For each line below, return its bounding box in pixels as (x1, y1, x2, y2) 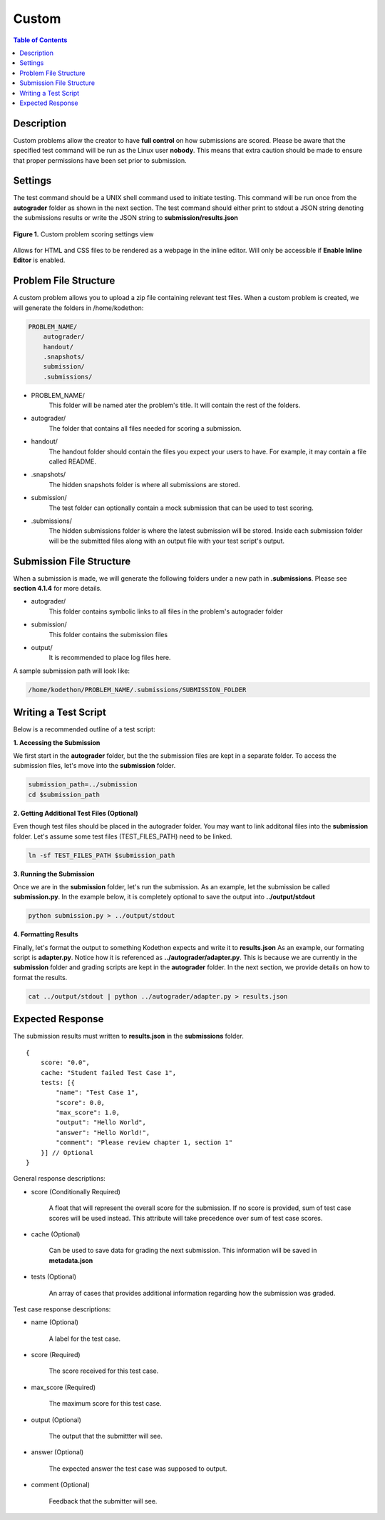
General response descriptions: (13, 1174, 106, 1183)
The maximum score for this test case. (48, 1399, 162, 1408)
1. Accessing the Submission (13, 738, 101, 746)
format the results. (13, 973, 68, 981)
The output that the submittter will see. (48, 1432, 163, 1441)
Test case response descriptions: (13, 1304, 111, 1314)
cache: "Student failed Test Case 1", (40, 1069, 177, 1076)
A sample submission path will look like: (13, 666, 130, 675)
